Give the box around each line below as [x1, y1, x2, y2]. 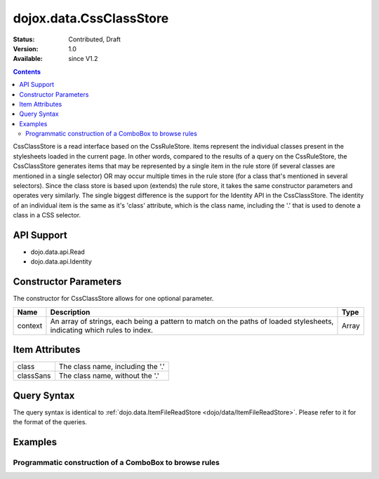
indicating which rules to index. [50, 325, 154, 335]
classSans [17, 371, 51, 381]
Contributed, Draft [68, 35, 121, 43]
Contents [13, 67, 41, 76]
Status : [13, 35, 35, 43]
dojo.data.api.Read [30, 248, 86, 256]
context [17, 321, 43, 330]
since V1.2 [68, 55, 98, 63]
